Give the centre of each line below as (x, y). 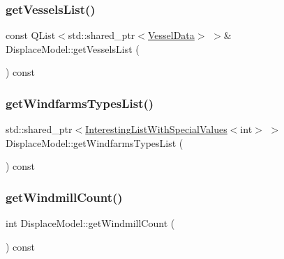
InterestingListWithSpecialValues (156, 129)
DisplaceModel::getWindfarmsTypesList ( (95, 142)
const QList (31, 35)
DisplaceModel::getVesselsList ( (73, 48)
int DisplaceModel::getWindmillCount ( (90, 223)
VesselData (171, 35)
